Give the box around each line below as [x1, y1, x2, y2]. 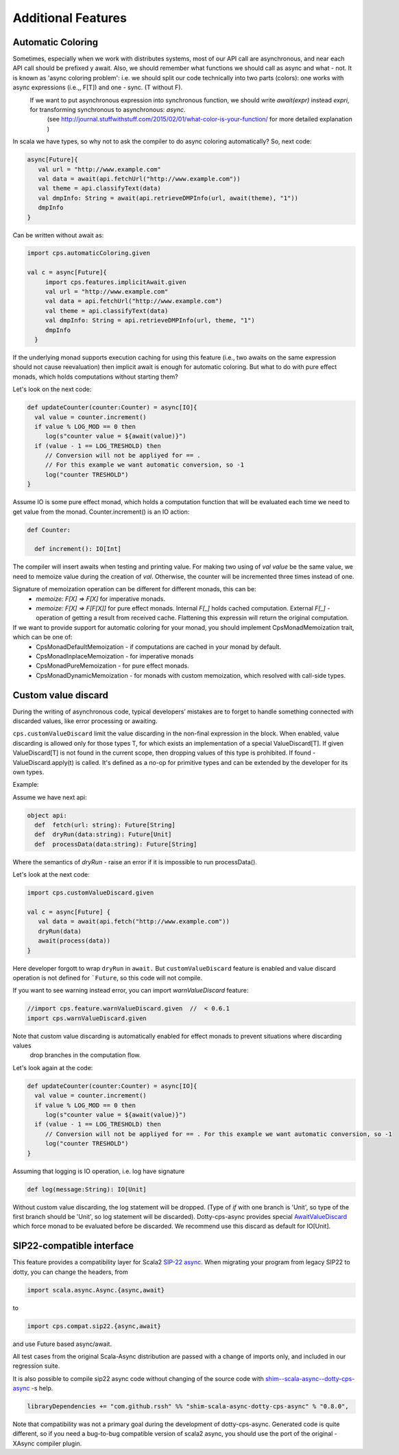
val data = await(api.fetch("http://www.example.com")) [38, 918, 230, 925]
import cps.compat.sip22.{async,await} [27, 1322, 161, 1330]
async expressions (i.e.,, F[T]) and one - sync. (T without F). [12, 83, 183, 92]
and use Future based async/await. [12, 1340, 112, 1348]
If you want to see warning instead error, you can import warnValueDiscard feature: [12, 986, 249, 995]
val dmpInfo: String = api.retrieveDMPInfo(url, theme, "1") [45, 316, 255, 324]
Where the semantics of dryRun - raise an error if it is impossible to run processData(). [12, 857, 257, 866]
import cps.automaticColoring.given [27, 249, 151, 257]
